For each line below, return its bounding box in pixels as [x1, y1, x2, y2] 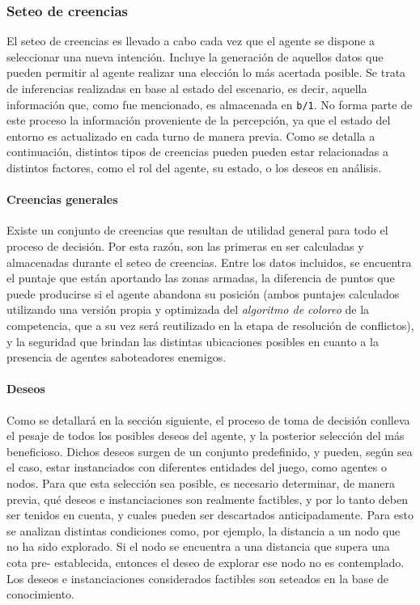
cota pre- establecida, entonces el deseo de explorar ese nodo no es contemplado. [6, 553, 405, 570]
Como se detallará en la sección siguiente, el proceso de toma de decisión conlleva [6, 411, 410, 428]
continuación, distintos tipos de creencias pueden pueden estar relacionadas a [6, 143, 388, 160]
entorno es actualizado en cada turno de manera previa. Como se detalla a [6, 127, 375, 144]
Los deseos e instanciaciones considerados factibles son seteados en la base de [6, 569, 389, 586]
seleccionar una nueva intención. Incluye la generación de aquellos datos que [6, 48, 384, 65]
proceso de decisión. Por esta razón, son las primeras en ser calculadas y [6, 238, 364, 255]
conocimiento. [6, 586, 74, 603]
